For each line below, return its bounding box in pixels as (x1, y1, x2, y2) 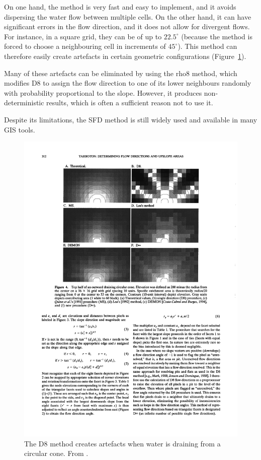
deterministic (4, 97, 44, 108)
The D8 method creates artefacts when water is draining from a (24, 438, 221, 448)
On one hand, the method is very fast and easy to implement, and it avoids (4, 2, 236, 12)
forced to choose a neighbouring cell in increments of (4, 41, 166, 51)
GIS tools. (4, 124, 35, 135)
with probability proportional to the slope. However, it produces (4, 87, 202, 98)
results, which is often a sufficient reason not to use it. (46, 97, 213, 108)
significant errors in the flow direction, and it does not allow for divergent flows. (4, 21, 250, 32)
